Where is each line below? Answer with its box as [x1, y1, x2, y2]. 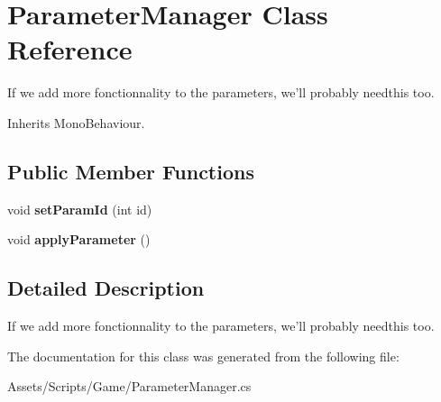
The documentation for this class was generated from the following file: [7, 346, 400, 365]
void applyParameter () [7, 230, 151, 249]
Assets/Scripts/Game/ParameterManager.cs [7, 377, 252, 396]
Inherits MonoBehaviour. [7, 113, 145, 132]
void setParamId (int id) [7, 199, 152, 218]
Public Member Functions [7, 157, 254, 185]
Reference [7, 31, 133, 68]
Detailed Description [7, 274, 205, 302]
